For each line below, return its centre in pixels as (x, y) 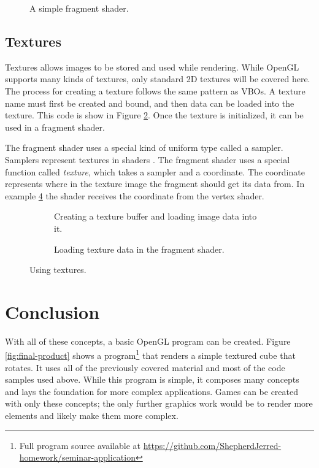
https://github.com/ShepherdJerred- (212, 445)
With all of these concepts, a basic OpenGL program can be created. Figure (148, 341)
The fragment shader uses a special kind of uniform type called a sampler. (144, 148)
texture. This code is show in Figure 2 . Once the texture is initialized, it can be (154, 115)
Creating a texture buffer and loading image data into (156, 216)
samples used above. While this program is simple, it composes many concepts (152, 379)
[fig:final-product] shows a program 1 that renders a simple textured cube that (150, 355)
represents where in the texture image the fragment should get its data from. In (155, 184)
